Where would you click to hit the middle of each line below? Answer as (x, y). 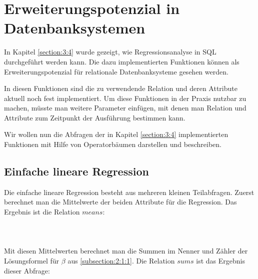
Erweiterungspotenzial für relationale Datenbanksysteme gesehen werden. (116, 71)
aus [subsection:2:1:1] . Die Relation (121, 261)
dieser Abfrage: (27, 270)
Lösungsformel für (32, 261)
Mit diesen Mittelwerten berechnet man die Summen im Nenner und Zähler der (126, 251)
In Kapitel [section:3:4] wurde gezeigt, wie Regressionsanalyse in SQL (110, 52)
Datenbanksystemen (75, 28)
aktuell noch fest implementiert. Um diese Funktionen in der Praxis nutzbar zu (125, 98)
